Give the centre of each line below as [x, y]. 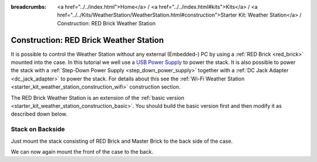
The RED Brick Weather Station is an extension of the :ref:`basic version [98, 97]
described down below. [39, 114]
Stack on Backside [38, 129]
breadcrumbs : [29, 7]
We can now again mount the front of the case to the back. [82, 151]
